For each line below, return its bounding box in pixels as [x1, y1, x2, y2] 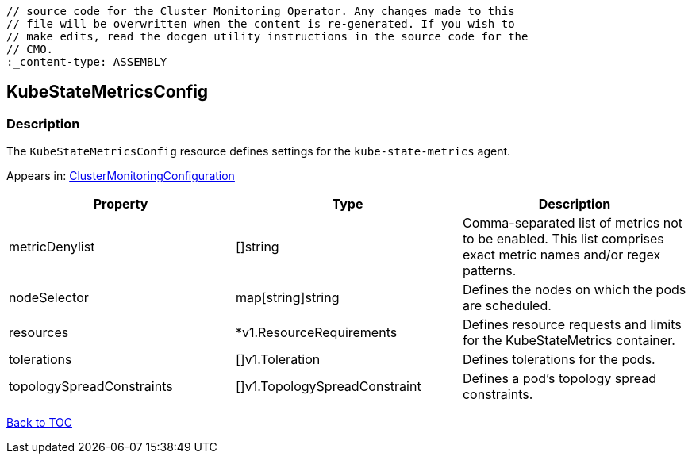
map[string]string [235, 289, 340, 306]
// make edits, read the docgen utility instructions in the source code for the [6, 30, 529, 43]
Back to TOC [6, 416, 72, 430]
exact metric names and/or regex [462, 247, 661, 263]
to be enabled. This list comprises [462, 231, 664, 247]
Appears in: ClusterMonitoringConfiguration [6, 169, 235, 183]
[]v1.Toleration [235, 351, 321, 368]
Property [93, 196, 148, 213]
